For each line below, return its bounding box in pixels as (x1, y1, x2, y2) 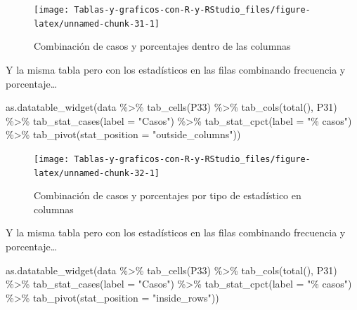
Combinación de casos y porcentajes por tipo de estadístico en (34, 188, 301, 203)
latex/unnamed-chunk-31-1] (34, 18, 160, 29)
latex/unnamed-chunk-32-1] (34, 168, 160, 178)
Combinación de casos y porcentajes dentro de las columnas (34, 39, 291, 53)
